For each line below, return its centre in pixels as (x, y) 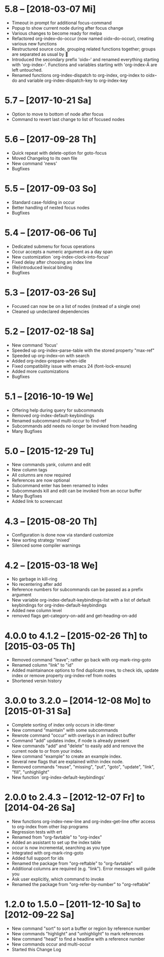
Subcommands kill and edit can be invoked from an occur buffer (77, 491)
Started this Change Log (36, 950)
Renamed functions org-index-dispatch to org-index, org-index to (78, 75)
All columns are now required (41, 475)
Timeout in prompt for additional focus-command (62, 23)
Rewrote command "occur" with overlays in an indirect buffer (74, 735)
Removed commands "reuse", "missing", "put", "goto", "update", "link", (83, 767)
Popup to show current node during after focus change (68, 28)
